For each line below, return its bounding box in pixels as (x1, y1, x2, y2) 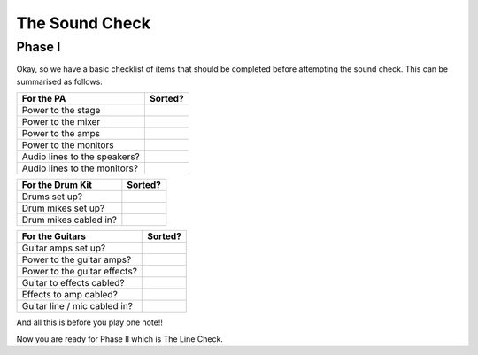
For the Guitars (21, 230, 86, 243)
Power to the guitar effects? (21, 266, 137, 278)
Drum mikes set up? (21, 202, 105, 214)
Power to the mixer (21, 116, 101, 128)
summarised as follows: (16, 76, 104, 87)
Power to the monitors (21, 139, 114, 151)
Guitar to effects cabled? (21, 277, 125, 289)
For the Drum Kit (21, 179, 93, 191)
